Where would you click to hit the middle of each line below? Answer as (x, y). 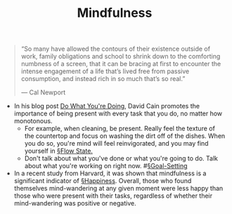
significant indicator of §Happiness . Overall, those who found (103, 181)
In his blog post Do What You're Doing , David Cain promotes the (107, 106)
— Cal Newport (43, 92)
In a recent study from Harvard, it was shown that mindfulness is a (110, 173)
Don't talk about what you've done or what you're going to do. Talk (121, 158)
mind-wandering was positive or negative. (75, 203)
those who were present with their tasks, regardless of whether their (113, 196)
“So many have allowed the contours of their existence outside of (116, 49)
